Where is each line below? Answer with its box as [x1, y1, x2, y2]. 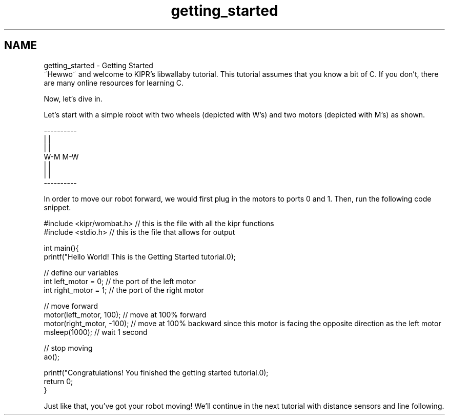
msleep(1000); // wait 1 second [44, 327, 148, 336]
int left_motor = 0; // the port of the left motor [44, 276, 196, 286]
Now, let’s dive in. [44, 94, 103, 103]
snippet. [44, 203, 71, 212]
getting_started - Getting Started [44, 61, 153, 70]
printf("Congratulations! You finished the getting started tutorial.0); [44, 368, 269, 377]
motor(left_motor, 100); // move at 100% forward [44, 310, 207, 319]
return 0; [44, 376, 73, 386]
